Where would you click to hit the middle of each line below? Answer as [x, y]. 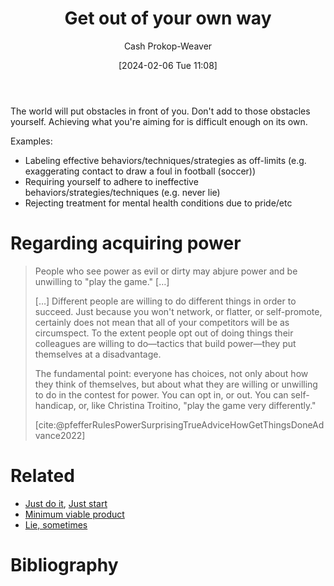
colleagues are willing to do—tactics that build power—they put [165, 343]
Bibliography [64, 565]
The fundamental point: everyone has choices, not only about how [171, 373]
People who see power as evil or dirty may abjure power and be [166, 271]
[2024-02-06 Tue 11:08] [168, 65]
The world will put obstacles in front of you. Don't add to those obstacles [160, 111]
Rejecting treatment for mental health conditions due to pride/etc [158, 203]
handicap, [55, 405]
